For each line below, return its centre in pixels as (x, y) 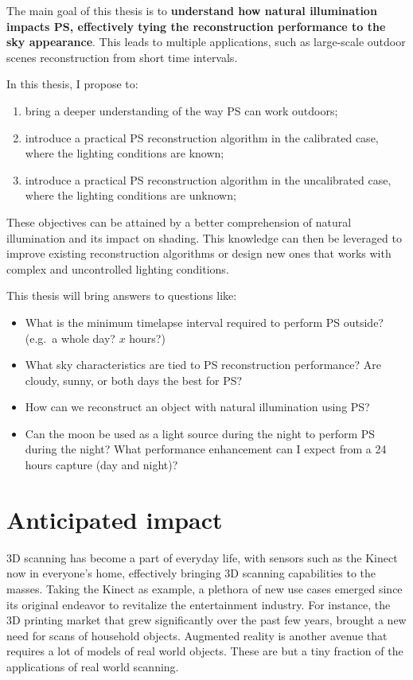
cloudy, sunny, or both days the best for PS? (134, 380)
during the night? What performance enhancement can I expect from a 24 (206, 449)
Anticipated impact (115, 519)
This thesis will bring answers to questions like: (122, 295)
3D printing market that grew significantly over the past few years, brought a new (206, 620)
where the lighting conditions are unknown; (131, 195)
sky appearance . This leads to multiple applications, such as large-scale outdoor (206, 42)
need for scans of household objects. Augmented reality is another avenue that (197, 635)
